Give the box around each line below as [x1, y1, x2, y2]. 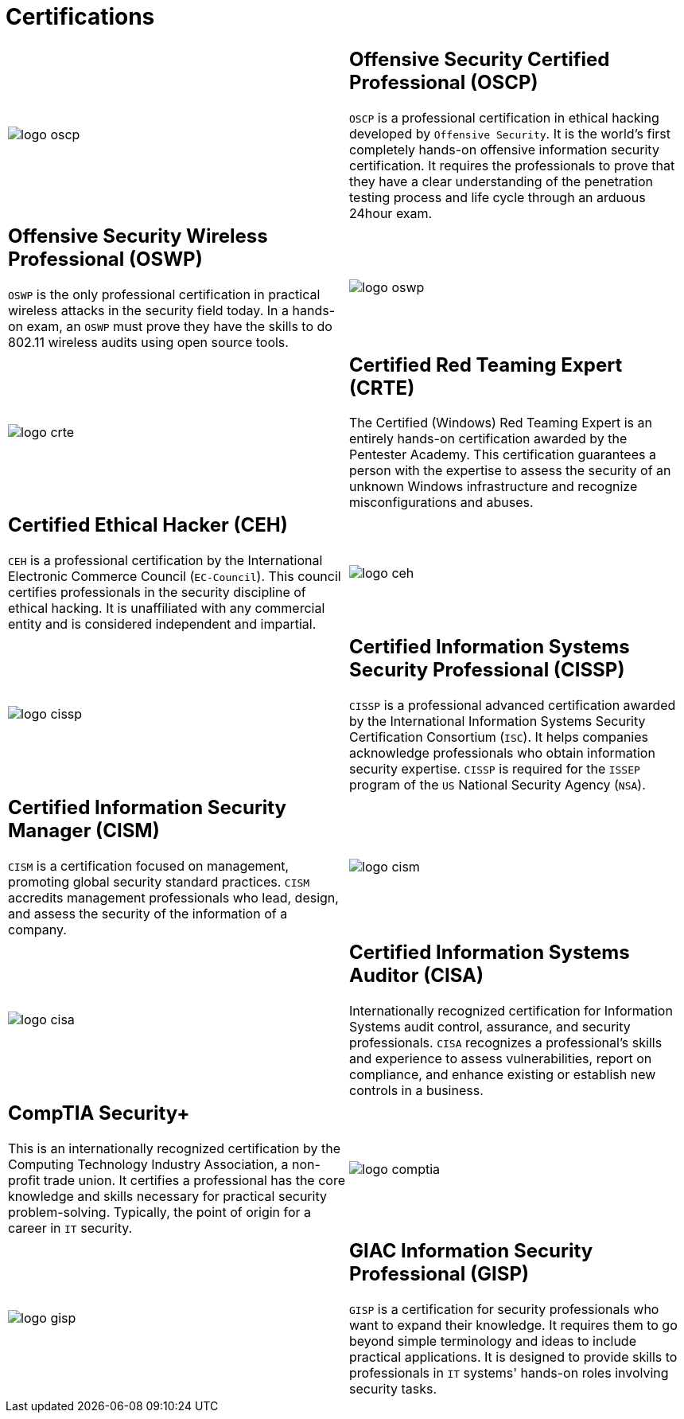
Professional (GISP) [349, 1262, 530, 1285]
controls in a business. [349, 1082, 484, 1099]
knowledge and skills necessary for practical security [8, 1188, 327, 1204]
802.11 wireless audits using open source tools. [8, 333, 289, 350]
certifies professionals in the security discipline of [8, 584, 306, 601]
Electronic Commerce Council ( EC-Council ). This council [8, 568, 341, 585]
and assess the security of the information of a [8, 906, 288, 922]
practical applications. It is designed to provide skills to [349, 1348, 678, 1365]
